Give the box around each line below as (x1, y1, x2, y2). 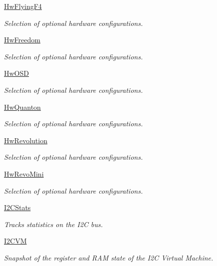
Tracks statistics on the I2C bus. (4, 219, 103, 229)
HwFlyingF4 (4, 1, 42, 11)
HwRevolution (4, 135, 47, 145)
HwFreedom (4, 34, 40, 45)
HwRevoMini (4, 168, 44, 179)
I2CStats (4, 202, 31, 213)
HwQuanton (4, 101, 41, 112)
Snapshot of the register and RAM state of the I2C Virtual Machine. (4, 252, 214, 263)
